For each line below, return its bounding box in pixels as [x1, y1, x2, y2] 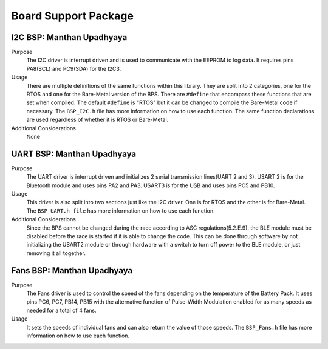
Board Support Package [11, 9, 134, 22]
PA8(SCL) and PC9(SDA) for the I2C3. [26, 65, 121, 72]
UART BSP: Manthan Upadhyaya [11, 148, 137, 159]
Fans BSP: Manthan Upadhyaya [11, 265, 133, 276]
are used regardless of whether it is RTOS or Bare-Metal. [26, 116, 169, 124]
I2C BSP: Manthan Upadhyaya [11, 32, 128, 42]
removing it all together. [26, 249, 86, 257]
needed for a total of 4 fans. [26, 307, 97, 314]
